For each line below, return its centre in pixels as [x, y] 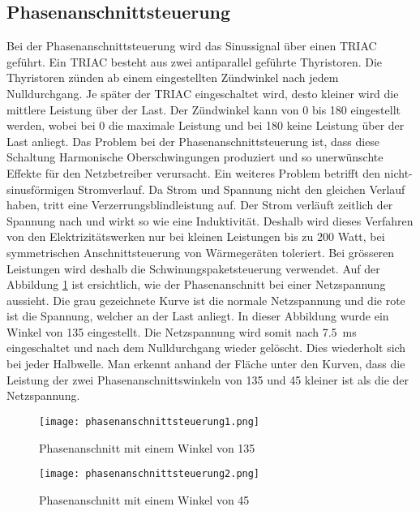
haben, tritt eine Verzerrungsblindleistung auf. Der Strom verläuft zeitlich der [200, 205]
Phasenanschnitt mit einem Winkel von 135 [147, 447]
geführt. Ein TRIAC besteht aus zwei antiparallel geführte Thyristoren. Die [195, 61]
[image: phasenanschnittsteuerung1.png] [150, 421]
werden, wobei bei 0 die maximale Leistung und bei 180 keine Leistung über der [206, 125]
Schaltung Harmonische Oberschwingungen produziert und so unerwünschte [195, 157]
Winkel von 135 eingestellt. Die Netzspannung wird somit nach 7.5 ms [182, 331]
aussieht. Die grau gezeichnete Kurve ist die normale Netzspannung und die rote [206, 300]
